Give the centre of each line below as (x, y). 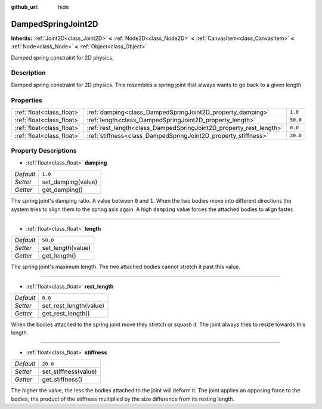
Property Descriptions (44, 151)
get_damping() (63, 190)
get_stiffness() (62, 380)
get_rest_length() (66, 314)
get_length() (59, 256)
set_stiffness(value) (69, 371)
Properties (27, 100)
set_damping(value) (70, 182)
